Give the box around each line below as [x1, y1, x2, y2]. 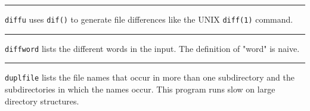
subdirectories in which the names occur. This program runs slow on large [5, 82, 275, 95]
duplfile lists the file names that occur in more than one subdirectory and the [5, 71, 294, 84]
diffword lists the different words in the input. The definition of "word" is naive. [5, 42, 300, 54]
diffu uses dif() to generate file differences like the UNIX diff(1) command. [5, 13, 293, 25]
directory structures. [5, 94, 79, 107]
